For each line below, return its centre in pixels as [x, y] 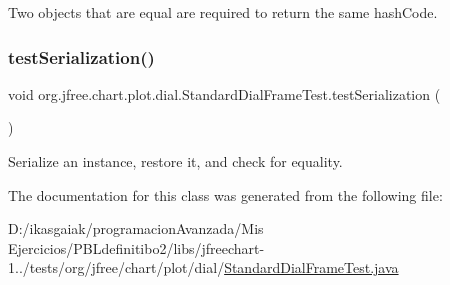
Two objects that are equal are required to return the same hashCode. [223, 12]
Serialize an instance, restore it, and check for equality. [175, 161]
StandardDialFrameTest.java [311, 267]
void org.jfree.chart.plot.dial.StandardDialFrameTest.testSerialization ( [224, 93]
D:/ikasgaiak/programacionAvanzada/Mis [136, 228]
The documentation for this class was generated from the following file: [225, 194]
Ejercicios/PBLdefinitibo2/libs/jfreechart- [136, 247]
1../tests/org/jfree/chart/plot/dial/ [116, 267]
